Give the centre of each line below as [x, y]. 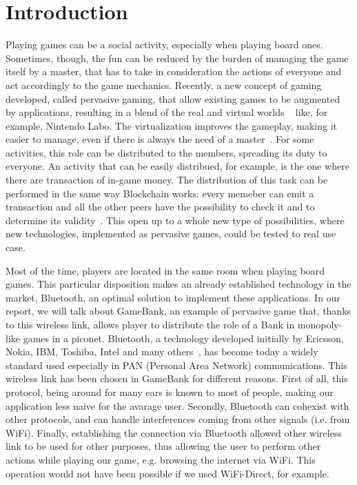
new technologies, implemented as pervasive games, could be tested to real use [171, 234]
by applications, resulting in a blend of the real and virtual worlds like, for [167, 112]
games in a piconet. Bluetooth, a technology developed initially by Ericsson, [183, 338]
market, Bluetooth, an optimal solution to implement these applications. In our [173, 297]
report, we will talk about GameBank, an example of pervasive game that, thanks [178, 311]
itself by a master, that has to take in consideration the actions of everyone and [174, 71]
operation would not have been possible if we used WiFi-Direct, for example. [167, 473]
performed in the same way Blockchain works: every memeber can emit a [160, 193]
